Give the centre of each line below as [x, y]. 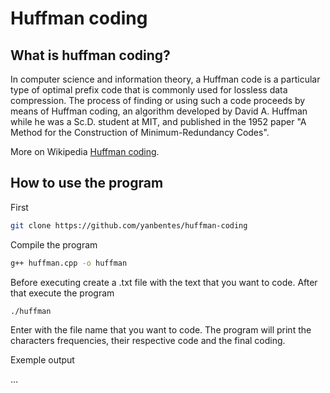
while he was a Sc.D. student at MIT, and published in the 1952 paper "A [158, 121]
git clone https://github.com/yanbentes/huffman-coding [129, 225]
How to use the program [87, 183]
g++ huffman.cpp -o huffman [69, 263]
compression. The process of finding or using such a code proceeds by [158, 100]
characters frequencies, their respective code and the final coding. [148, 341]
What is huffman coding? [90, 55]
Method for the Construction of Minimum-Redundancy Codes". [140, 132]
